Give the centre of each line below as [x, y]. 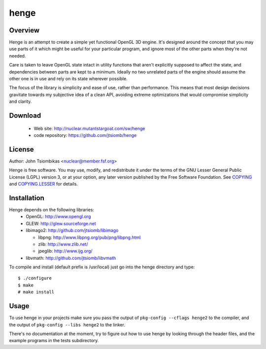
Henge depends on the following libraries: [52, 210]
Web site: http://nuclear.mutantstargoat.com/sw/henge [89, 128]
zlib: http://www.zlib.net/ [63, 244]
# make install [36, 292]
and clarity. [20, 101]
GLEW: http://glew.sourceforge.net [61, 223]
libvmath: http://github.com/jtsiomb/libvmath [71, 258]
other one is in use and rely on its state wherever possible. [68, 79]
